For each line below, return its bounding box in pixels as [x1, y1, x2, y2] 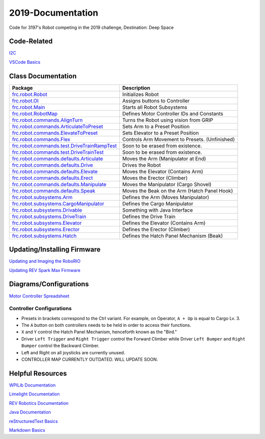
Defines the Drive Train [122, 213, 176, 220]
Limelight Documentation [9, 391, 60, 397]
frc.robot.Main [12, 103, 45, 110]
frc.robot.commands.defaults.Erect [12, 174, 93, 181]
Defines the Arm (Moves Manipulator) [122, 194, 210, 200]
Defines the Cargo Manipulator [122, 200, 193, 207]
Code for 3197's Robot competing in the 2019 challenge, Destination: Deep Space [9, 24, 174, 30]
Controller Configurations [9, 305, 72, 312]
